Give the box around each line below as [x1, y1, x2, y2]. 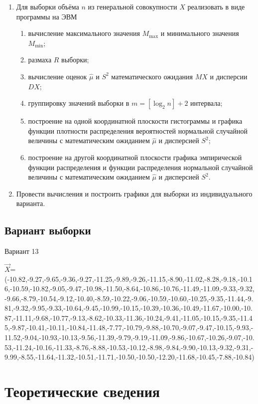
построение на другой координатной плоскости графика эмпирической [28, 152, 242, 162]
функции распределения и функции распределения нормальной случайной [28, 162, 253, 172]
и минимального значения [160, 28, 239, 38]
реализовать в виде [187, 1, 245, 11]
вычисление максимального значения [28, 28, 140, 38]
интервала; [190, 98, 223, 108]
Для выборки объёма [16, 1, 79, 11]
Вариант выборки [4, 222, 91, 238]
